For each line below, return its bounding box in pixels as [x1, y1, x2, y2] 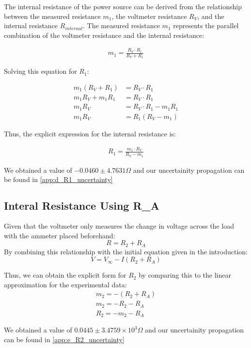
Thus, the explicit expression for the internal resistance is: [4, 128, 176, 138]
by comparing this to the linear [139, 270, 231, 280]
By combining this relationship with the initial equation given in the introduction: [4, 246, 248, 256]
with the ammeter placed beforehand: [4, 230, 115, 240]
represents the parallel [173, 20, 239, 31]
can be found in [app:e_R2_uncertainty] [4, 334, 125, 344]
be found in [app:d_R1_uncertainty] [4, 174, 113, 184]
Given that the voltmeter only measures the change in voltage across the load [4, 220, 234, 231]
